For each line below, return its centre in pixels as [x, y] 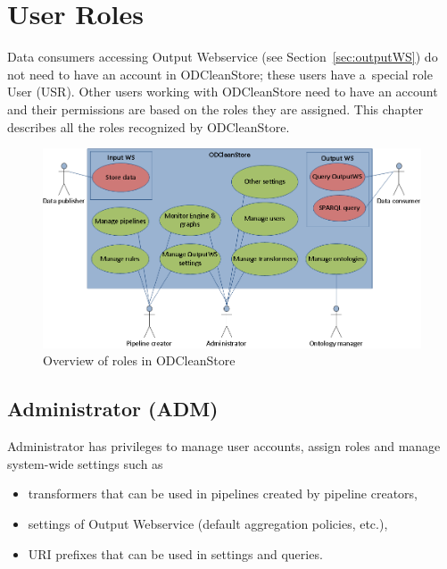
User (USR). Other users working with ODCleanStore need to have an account [223, 92]
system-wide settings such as [85, 463]
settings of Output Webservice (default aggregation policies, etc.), [208, 523]
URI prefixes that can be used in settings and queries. [175, 553]
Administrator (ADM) [113, 409]
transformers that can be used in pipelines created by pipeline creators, [223, 494]
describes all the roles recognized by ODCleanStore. [149, 126]
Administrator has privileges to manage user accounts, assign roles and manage [224, 446]
